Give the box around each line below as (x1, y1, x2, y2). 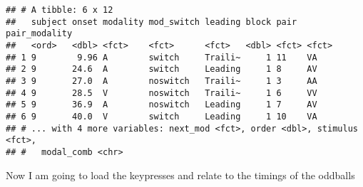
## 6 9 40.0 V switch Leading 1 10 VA (6, 111, 317, 122)
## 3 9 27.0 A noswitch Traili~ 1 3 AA (6, 75, 317, 86)
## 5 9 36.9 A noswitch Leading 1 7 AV (6, 100, 317, 110)
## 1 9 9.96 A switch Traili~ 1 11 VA (6, 52, 317, 63)
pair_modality (6, 28, 73, 39)
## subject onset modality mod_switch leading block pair (6, 16, 297, 27)
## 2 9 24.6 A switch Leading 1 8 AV (6, 64, 317, 75)
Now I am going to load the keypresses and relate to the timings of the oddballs (6, 167, 355, 182)
